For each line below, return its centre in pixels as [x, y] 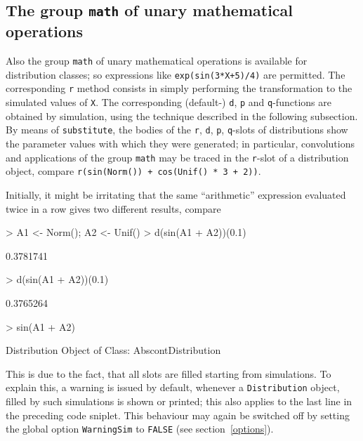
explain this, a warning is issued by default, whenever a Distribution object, [173, 387]
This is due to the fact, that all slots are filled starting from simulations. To [169, 373]
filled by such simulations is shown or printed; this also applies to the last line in [179, 401]
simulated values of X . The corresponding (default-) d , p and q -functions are [169, 102]
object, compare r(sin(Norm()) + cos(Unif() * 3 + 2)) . [133, 171]
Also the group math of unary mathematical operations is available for [157, 61]
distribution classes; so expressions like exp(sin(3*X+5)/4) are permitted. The [176, 74]
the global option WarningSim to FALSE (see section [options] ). [140, 429]
